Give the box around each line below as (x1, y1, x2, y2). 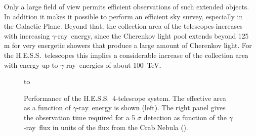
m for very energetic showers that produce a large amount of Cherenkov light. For (4, 40, 252, 50)
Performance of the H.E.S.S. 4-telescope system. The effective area (24, 92, 226, 103)
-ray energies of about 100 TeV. (64, 59, 161, 70)
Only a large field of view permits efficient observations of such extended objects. (4, 1, 249, 11)
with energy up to (4, 59, 58, 70)
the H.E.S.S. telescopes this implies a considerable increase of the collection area (4, 49, 249, 60)
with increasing (4, 30, 50, 41)
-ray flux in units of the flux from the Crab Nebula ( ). (24, 122, 188, 132)
